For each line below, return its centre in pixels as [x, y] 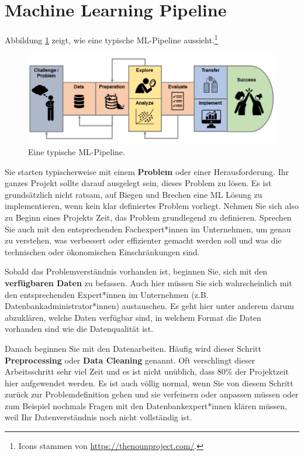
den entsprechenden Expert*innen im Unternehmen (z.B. [107, 294]
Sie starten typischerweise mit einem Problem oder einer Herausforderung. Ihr [147, 171]
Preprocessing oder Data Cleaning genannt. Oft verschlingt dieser [130, 360]
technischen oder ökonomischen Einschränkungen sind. [102, 251]
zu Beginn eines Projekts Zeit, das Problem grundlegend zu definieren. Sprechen [148, 217]
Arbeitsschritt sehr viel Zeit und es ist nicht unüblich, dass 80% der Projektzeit [147, 371]
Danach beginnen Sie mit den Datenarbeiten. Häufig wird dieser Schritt [133, 348]
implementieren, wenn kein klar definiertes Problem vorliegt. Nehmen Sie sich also [152, 206]
